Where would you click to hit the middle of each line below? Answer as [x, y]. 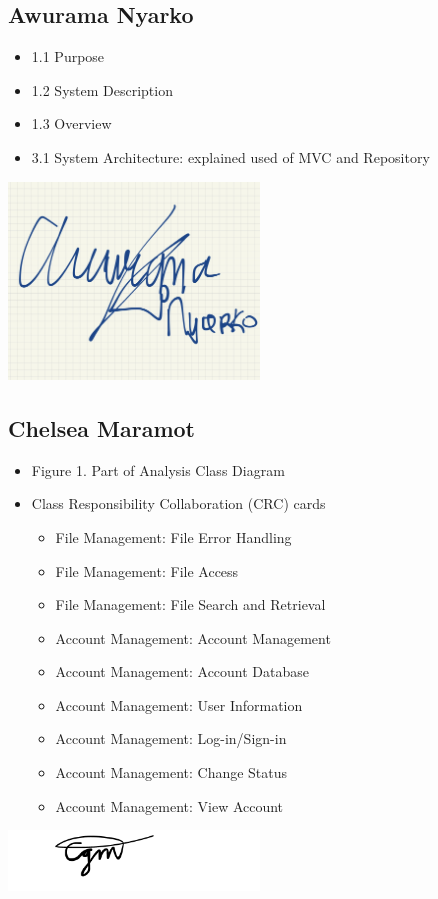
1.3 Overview [71, 123]
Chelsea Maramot [101, 427]
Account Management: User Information [179, 704]
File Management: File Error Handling [173, 536]
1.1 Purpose [68, 56]
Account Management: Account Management [193, 637]
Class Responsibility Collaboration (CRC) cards [178, 503]
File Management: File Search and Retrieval [190, 604]
